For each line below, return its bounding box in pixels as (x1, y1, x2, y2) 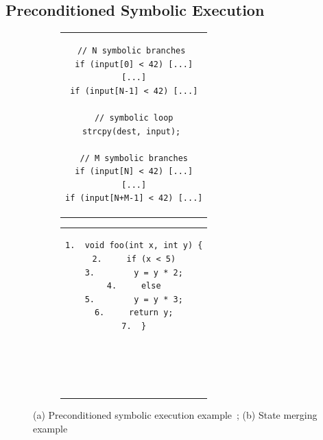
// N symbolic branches (77, 45, 186, 56)
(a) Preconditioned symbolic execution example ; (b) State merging (33, 408, 318, 422)
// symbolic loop (94, 112, 174, 123)
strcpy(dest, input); (82, 126, 181, 136)
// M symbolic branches (80, 153, 188, 163)
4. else (106, 281, 161, 291)
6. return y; (94, 308, 174, 318)
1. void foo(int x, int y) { (65, 241, 203, 251)
